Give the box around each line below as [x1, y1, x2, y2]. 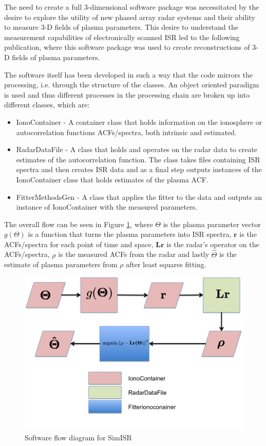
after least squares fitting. [126, 259, 206, 270]
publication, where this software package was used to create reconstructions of [4, 42, 250, 52]
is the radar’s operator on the [166, 238, 259, 249]
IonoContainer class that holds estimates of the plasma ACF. [16, 174, 208, 184]
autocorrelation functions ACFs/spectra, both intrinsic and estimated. [16, 126, 237, 137]
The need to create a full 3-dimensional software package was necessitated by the [4, 2, 259, 12]
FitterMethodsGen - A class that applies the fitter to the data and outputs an [16, 191, 262, 202]
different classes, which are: [4, 99, 90, 110]
